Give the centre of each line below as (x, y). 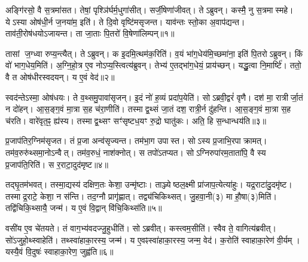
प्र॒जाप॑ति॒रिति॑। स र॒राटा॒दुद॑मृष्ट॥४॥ (57, 164)
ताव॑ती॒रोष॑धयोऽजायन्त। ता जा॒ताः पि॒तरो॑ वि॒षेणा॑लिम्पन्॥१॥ (90, 33)
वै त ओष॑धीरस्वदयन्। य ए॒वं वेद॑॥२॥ (60, 76)
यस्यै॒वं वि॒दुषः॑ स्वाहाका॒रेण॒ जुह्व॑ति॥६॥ (60, 252)
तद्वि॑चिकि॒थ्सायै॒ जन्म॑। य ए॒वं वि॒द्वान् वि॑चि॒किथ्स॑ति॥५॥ (84, 208)
